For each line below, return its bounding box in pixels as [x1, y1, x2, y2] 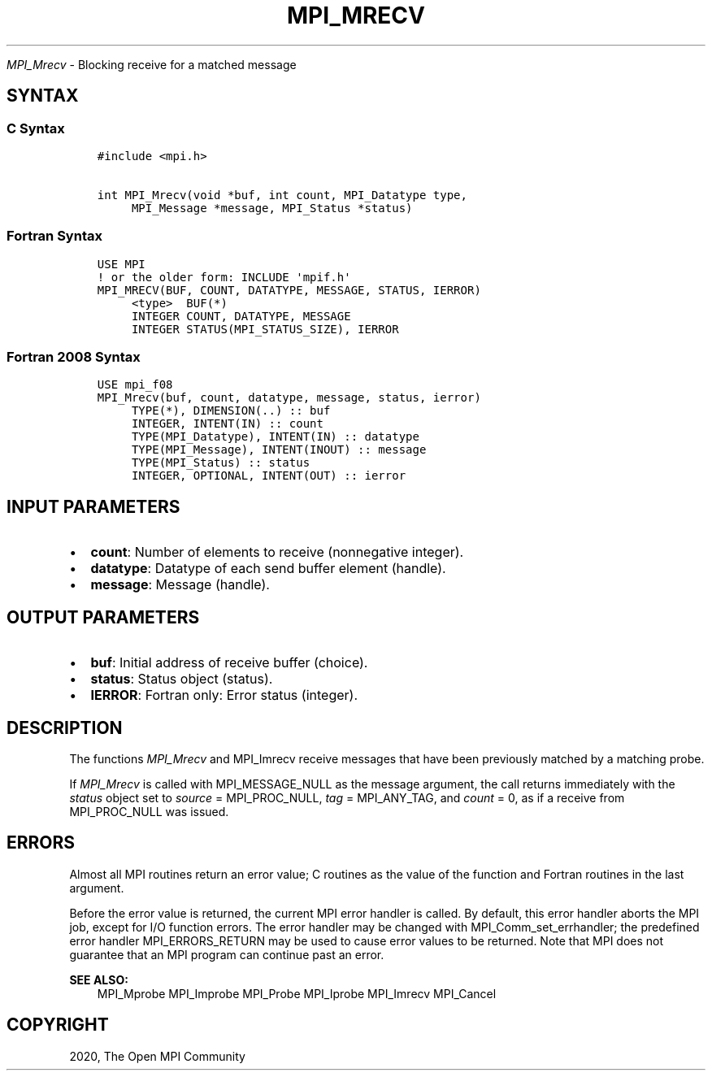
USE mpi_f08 [97, 378, 173, 392]
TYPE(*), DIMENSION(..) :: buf [131, 404, 331, 418]
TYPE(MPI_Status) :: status [131, 456, 310, 470]
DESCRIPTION [7, 717, 123, 738]
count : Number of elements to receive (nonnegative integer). [90, 544, 464, 561]
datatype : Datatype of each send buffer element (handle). [90, 560, 446, 577]
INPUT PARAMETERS [7, 496, 180, 517]
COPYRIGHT [7, 1014, 109, 1036]
